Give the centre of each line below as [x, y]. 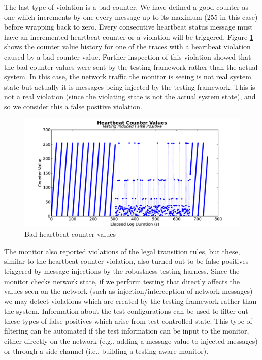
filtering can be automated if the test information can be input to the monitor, [127, 331]
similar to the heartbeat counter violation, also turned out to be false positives [126, 261]
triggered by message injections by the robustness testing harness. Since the [122, 271]
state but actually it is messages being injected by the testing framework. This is [130, 86]
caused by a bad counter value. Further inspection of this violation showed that [128, 56]
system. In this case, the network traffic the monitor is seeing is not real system [128, 77]
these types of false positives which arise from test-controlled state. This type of [128, 321]
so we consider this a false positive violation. [73, 106]
